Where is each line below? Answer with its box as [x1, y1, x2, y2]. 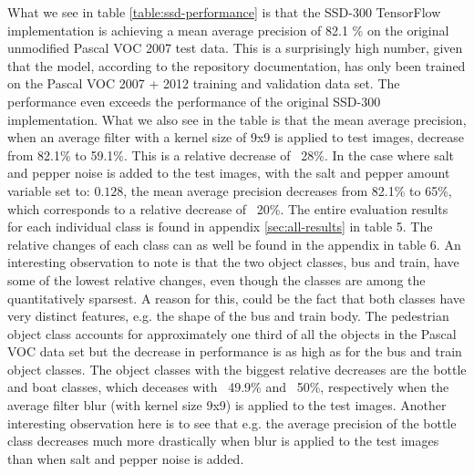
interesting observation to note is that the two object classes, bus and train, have [7, 252, 459, 272]
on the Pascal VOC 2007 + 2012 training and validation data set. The [7, 74, 400, 93]
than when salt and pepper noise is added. [7, 448, 244, 468]
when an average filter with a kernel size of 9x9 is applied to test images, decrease [7, 128, 464, 147]
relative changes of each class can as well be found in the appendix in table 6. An [7, 234, 461, 253]
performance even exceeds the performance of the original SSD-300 [7, 91, 381, 110]
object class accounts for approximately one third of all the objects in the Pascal [7, 324, 457, 343]
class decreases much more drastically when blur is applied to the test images [7, 431, 439, 450]
